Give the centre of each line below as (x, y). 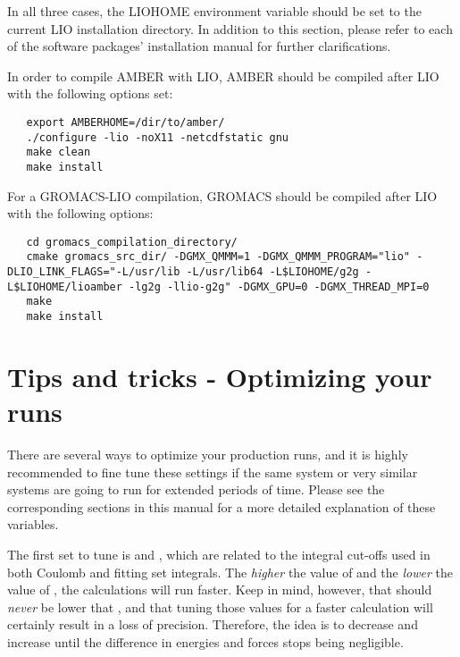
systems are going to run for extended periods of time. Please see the (196, 489)
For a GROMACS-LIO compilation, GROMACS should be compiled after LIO (222, 195)
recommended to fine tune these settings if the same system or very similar (213, 472)
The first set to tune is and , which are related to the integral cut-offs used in (219, 554)
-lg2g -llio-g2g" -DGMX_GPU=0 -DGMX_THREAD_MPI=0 (279, 286)
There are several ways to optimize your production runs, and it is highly (208, 455)
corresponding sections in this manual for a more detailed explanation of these (222, 506)
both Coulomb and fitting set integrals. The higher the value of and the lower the (230, 572)
